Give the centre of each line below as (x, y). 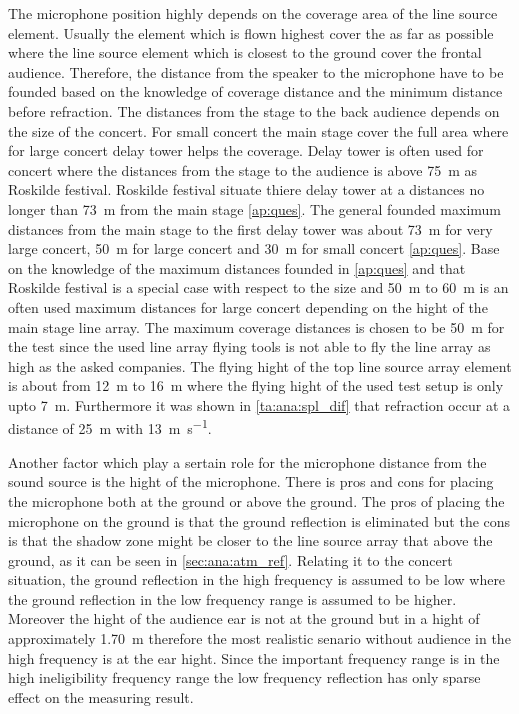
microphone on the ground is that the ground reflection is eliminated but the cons (259, 520)
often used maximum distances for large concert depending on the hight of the (248, 306)
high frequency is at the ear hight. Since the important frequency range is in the (254, 657)
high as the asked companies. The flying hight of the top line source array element (260, 365)
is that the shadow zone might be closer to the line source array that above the (250, 540)
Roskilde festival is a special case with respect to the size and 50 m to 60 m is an (258, 287)
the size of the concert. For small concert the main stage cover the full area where (258, 130)
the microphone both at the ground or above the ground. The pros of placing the (256, 500)
